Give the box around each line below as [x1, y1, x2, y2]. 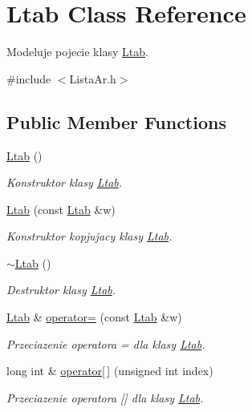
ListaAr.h [69, 70, 116, 87]
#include [6, 70, 51, 87]
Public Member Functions [6, 109, 226, 134]
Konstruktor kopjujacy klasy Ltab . [6, 228, 173, 244]
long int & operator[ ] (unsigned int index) [6, 362, 213, 379]
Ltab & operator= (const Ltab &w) [6, 309, 182, 325]
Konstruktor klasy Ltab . [6, 174, 123, 191]
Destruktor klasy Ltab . [6, 281, 116, 298]
